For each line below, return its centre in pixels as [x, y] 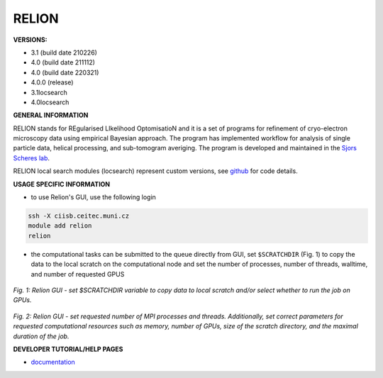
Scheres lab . [31, 158]
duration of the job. [41, 336]
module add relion [60, 226]
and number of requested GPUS [78, 274]
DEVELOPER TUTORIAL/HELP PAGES [68, 349]
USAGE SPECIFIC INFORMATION [62, 184]
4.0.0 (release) [52, 82]
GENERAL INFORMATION [51, 115]
